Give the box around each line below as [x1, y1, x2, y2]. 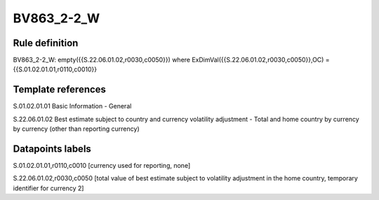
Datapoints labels [13, 143, 91, 155]
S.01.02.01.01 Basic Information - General [13, 102, 132, 110]
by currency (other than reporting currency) [13, 124, 140, 133]
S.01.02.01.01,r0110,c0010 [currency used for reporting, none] [13, 162, 191, 170]
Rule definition [13, 37, 79, 49]
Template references [13, 84, 107, 96]
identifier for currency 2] [13, 184, 84, 192]
